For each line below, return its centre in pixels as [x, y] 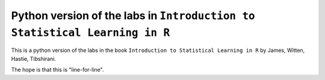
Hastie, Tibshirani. [34, 59]
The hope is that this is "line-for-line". [57, 70]
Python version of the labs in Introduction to [133, 16]
